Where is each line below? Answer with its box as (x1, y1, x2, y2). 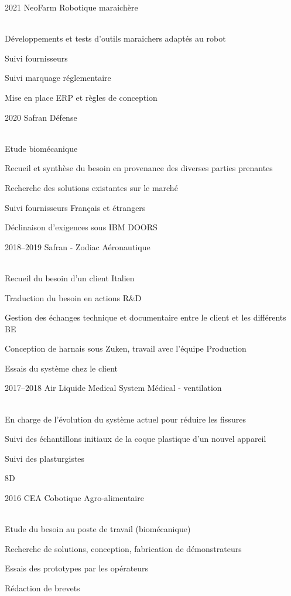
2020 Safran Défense (5, 111, 77, 123)
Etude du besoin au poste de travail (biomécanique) (5, 523, 191, 535)
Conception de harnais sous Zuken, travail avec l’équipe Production (5, 342, 247, 355)
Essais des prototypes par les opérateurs (5, 562, 149, 574)
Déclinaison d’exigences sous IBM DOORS (5, 221, 158, 233)
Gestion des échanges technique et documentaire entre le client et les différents (5, 311, 286, 323)
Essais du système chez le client (5, 362, 118, 374)
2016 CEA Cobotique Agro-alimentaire (5, 492, 144, 504)
